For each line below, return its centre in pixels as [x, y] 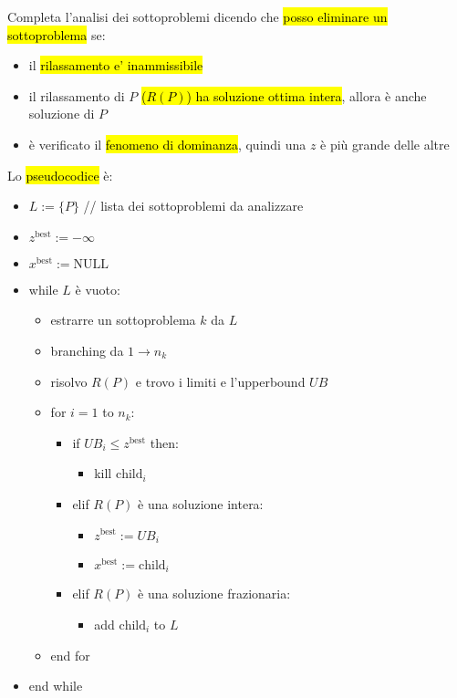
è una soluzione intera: [201, 503]
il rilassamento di [77, 95]
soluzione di [62, 114]
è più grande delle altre [385, 144]
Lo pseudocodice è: [60, 175]
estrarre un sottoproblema [123, 320]
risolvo [69, 381]
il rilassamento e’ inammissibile [116, 65]
